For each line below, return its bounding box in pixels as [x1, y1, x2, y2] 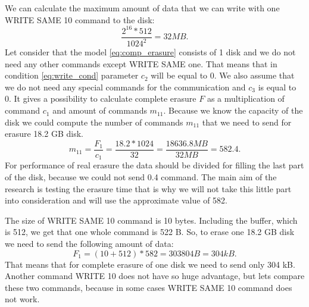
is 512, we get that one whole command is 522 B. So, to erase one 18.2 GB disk [5, 225, 295, 238]
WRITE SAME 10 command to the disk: [5, 13, 155, 26]
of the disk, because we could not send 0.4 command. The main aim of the [5, 170, 277, 183]
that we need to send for [202, 115, 292, 128]
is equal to [258, 80, 296, 93]
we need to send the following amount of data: [5, 237, 174, 249]
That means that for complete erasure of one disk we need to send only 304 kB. [5, 258, 295, 270]
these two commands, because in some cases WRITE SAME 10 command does [5, 281, 292, 293]
